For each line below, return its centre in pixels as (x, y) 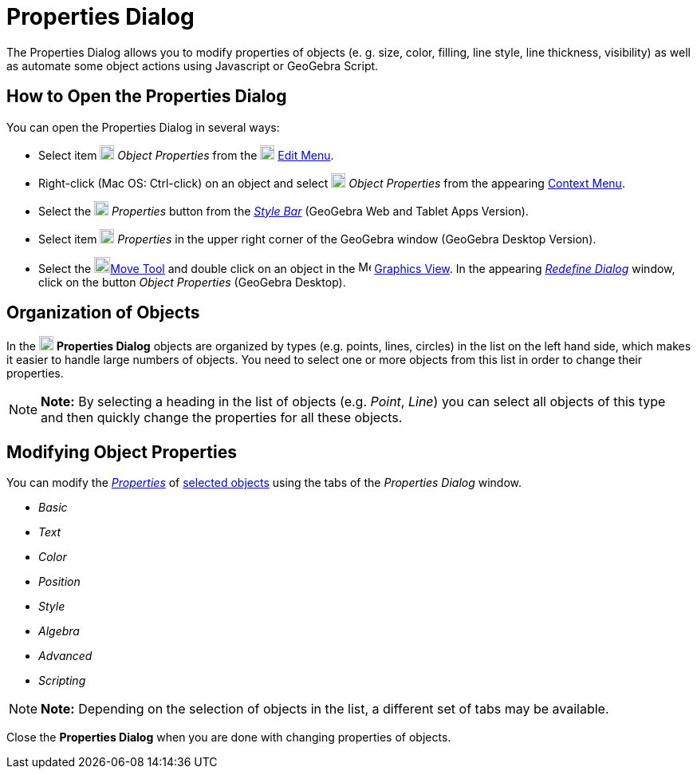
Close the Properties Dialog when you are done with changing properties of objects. (229, 737)
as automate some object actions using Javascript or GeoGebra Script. (193, 65)
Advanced (65, 656)
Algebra (59, 631)
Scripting (62, 681)
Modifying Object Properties (122, 452)
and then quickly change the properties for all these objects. (222, 418)
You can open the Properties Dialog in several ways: (143, 127)
